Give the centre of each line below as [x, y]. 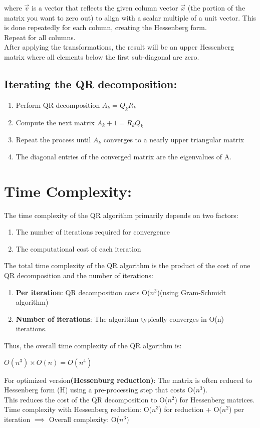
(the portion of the [216, 8]
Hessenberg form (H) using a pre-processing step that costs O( [100, 390]
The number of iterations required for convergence [93, 232]
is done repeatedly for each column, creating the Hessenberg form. [105, 27]
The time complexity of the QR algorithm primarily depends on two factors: [121, 215]
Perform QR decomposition [58, 104]
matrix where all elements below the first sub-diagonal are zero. [102, 56]
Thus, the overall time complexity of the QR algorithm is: [93, 346]
